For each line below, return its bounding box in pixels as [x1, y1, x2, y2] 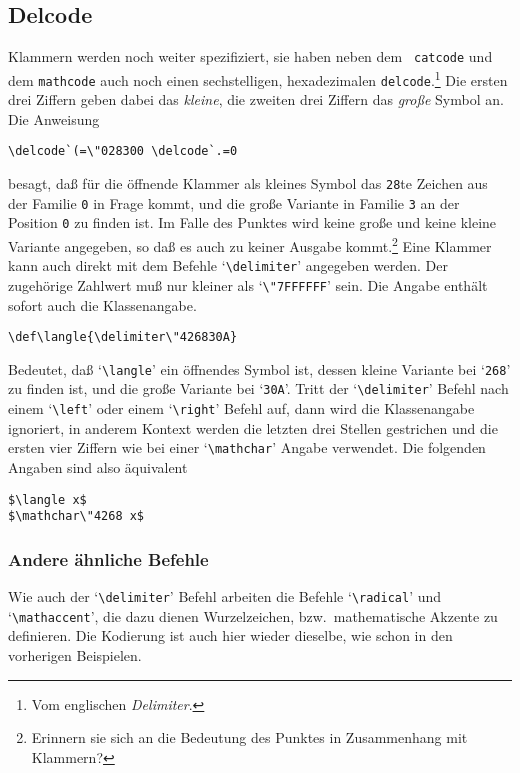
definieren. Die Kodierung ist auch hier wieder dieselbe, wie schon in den [8, 625, 453, 646]
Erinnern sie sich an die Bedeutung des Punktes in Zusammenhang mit [31, 727, 468, 748]
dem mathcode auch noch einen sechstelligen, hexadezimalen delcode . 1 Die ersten [8, 66, 508, 90]
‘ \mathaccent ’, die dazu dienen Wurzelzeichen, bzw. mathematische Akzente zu [8, 605, 498, 626]
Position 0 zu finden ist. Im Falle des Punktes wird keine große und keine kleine [8, 212, 497, 233]
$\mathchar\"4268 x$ [8, 509, 145, 524]
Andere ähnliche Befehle [8, 546, 209, 571]
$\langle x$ [8, 492, 87, 507]
